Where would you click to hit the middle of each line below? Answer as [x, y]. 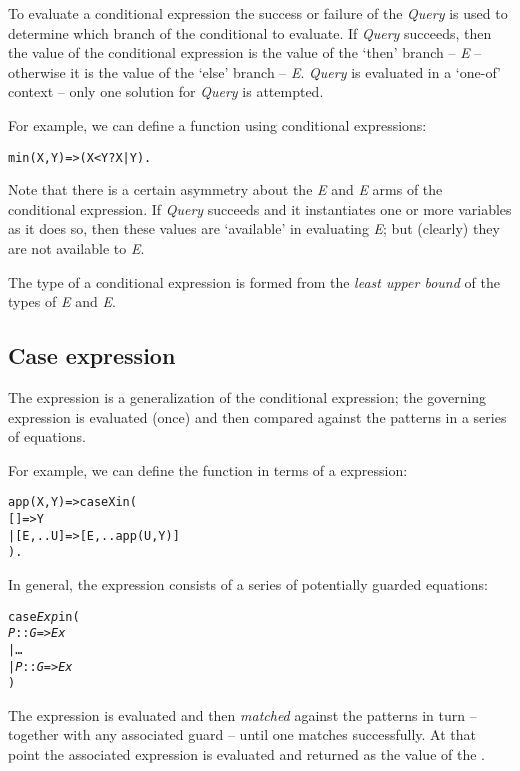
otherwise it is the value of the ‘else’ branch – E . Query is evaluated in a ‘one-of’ [254, 71]
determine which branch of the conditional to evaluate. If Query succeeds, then [250, 32]
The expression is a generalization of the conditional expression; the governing [247, 396]
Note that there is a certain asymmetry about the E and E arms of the [225, 189]
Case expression [92, 355]
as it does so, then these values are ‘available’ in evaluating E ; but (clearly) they [254, 228]
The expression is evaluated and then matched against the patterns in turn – [242, 714]
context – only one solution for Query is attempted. [166, 91]
